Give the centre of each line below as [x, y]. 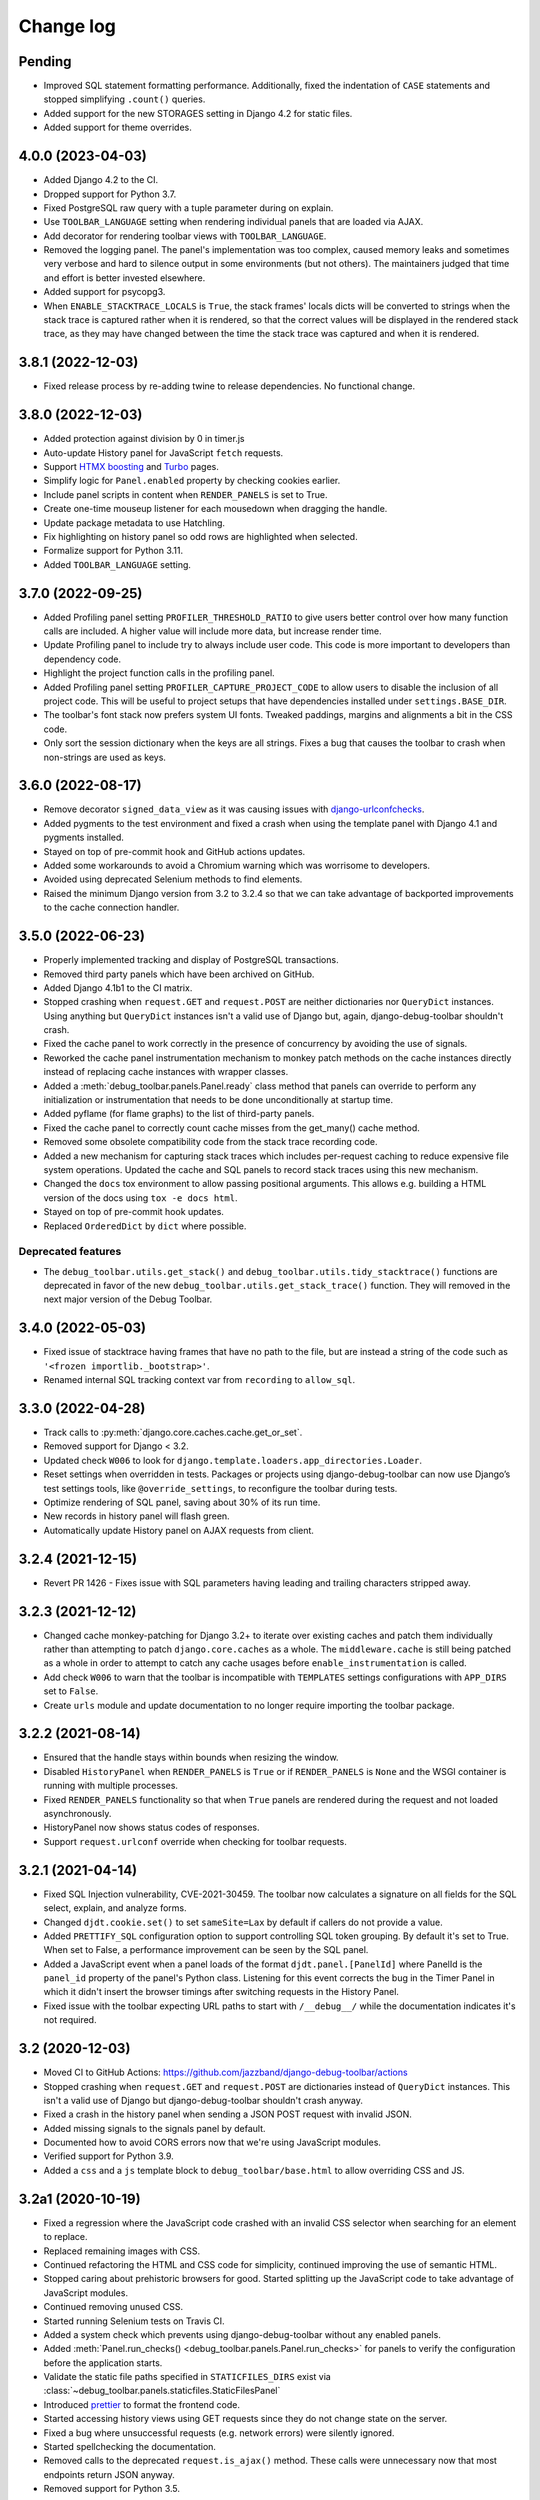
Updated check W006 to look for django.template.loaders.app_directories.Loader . [232, 1460]
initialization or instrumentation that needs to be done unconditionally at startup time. [218, 1100]
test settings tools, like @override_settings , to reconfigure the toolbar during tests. [220, 1488]
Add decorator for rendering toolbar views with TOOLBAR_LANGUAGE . [185, 236]
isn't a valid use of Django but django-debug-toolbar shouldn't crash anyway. [203, 2100]
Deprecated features [70, 1252]
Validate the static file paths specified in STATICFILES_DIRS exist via [187, 2377]
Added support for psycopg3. [104, 292]
